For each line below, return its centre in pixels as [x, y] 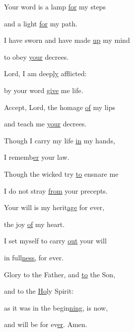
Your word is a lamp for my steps [55, 6]
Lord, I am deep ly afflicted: [45, 73]
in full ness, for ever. [34, 257]
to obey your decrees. [36, 56]
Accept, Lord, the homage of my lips [60, 107]
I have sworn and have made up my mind [67, 40]
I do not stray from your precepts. [56, 190]
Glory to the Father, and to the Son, [60, 274]
